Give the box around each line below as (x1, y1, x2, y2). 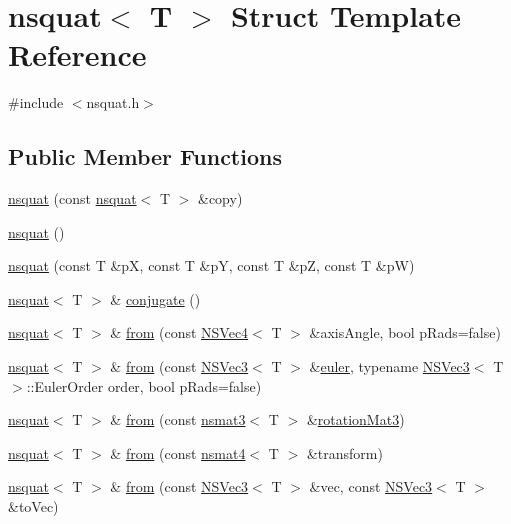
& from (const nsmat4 (110, 442, 246, 463)
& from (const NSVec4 (110, 322, 249, 343)
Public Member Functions (8, 141, 282, 172)
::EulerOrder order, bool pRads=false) (26, 375, 262, 396)
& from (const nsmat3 (110, 409, 246, 430)
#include (8, 92, 64, 113)
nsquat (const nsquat (8, 188, 137, 209)
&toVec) (8, 496, 59, 517)
